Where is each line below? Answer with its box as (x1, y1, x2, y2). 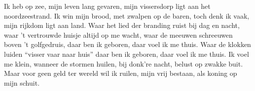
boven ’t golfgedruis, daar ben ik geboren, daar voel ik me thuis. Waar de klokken (4, 39, 251, 49)
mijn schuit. (4, 77, 40, 88)
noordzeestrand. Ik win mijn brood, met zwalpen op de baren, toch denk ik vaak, (4, 10, 250, 21)
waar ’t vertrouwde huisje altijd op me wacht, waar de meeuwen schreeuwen (4, 29, 233, 40)
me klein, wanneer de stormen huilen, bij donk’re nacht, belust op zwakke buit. (4, 58, 243, 68)
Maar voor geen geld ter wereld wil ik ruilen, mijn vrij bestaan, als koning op (4, 68, 237, 78)
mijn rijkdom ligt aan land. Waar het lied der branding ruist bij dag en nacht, (4, 20, 240, 30)
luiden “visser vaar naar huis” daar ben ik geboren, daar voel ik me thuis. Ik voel (4, 48, 249, 59)
